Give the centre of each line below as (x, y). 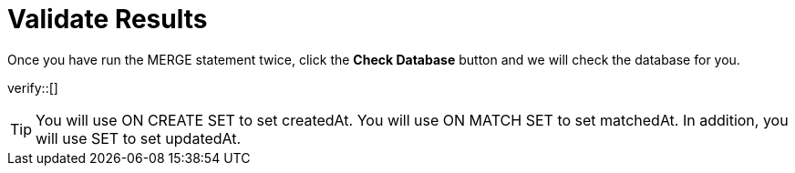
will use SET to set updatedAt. (139, 138)
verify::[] (33, 87)
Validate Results (108, 19)
